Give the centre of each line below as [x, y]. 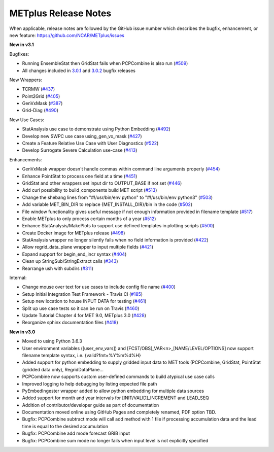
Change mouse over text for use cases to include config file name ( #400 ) [99, 287]
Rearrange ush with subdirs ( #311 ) [58, 268]
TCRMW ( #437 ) [39, 89]
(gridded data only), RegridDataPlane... [63, 369]
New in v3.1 [22, 45]
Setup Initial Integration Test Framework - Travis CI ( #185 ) [82, 294]
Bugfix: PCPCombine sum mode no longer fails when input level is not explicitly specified [115, 440]
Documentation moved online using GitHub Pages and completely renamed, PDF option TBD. [119, 412]
